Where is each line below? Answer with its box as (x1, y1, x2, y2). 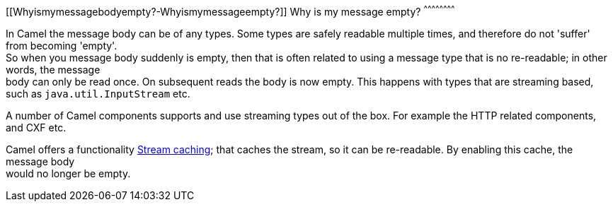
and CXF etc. (6, 121, 67, 134)
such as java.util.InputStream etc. (6, 87, 190, 100)
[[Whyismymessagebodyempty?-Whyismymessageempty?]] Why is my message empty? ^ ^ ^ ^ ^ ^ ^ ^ (6, 4, 455, 18)
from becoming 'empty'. (6, 39, 118, 52)
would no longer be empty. (6, 167, 131, 179)
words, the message (6, 63, 101, 76)
